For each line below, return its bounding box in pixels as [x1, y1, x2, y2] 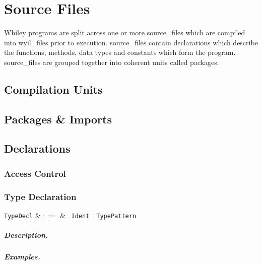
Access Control [4, 167, 66, 179]
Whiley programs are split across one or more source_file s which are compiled [4, 27, 245, 38]
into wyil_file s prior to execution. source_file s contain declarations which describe [4, 37, 258, 47]
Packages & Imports [4, 111, 112, 126]
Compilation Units [4, 81, 103, 97]
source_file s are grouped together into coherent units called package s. [4, 56, 219, 67]
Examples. [4, 251, 40, 262]
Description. [4, 230, 48, 240]
